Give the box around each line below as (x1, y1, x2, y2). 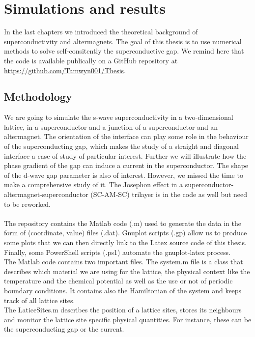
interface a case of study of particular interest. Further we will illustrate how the (4, 150, 247, 161)
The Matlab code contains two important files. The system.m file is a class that (4, 256, 243, 267)
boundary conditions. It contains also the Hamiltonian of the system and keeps (4, 285, 242, 295)
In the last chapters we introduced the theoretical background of (4, 27, 198, 37)
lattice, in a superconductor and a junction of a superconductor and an (4, 121, 218, 132)
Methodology (4, 89, 72, 104)
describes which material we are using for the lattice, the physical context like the (4, 266, 250, 276)
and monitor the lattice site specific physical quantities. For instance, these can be (4, 314, 252, 324)
